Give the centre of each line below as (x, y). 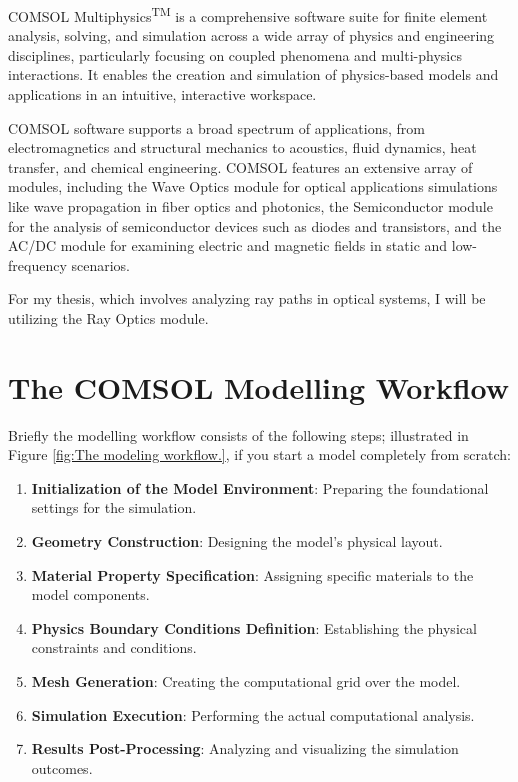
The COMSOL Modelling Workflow (259, 386)
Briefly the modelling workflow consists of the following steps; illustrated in (238, 434)
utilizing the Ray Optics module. (108, 317)
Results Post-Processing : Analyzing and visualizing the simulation (245, 748)
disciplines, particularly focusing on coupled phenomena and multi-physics (235, 54)
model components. (90, 594)
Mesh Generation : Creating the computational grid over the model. (246, 681)
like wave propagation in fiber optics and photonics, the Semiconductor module (250, 206)
